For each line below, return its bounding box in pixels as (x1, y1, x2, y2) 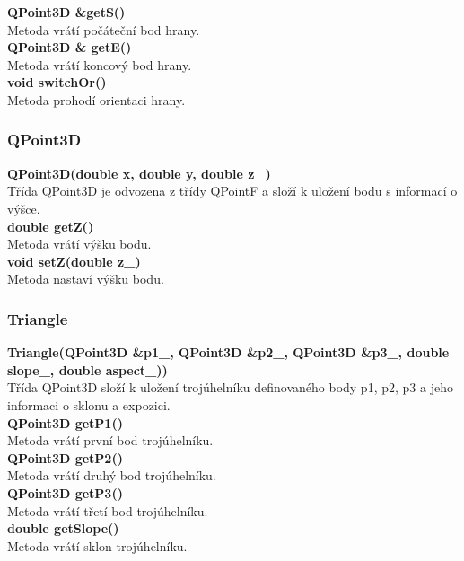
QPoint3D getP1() (7, 413, 123, 432)
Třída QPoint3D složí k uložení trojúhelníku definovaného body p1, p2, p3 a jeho (7, 378, 453, 397)
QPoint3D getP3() (7, 483, 123, 502)
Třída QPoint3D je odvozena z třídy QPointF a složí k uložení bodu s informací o (7, 181, 458, 200)
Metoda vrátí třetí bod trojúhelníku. (7, 501, 208, 520)
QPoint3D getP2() (7, 448, 123, 467)
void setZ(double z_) (7, 251, 141, 270)
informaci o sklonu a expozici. (7, 395, 171, 414)
